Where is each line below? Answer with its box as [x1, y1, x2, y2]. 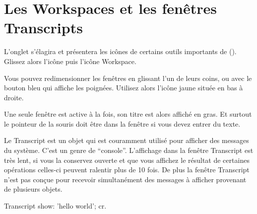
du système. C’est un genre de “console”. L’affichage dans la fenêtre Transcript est [4, 145, 254, 155]
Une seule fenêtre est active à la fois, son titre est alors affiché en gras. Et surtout [4, 109, 252, 119]
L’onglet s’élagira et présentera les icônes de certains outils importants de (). [4, 46, 237, 57]
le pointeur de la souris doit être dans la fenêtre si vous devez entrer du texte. [4, 118, 241, 129]
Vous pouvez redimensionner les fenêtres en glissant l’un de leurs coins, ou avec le [4, 72, 252, 83]
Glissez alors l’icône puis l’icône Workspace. [4, 56, 136, 66]
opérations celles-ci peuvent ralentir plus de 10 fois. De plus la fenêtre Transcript [4, 164, 250, 175]
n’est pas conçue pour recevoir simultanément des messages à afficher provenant [4, 174, 247, 184]
